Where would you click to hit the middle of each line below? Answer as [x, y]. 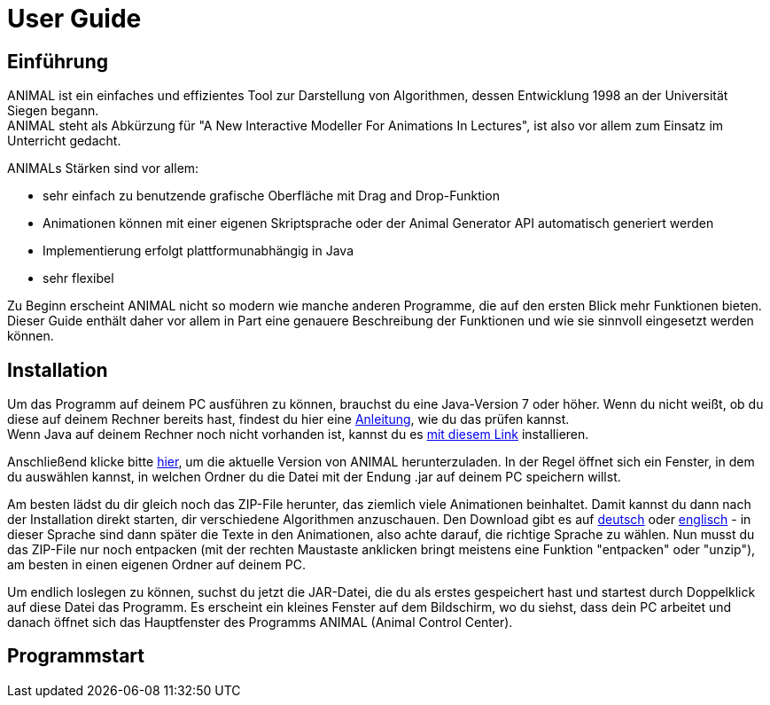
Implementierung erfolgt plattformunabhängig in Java [198, 251]
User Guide [74, 19]
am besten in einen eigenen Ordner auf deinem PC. [156, 565]
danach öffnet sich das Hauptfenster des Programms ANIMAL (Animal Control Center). [260, 623]
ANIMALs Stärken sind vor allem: [103, 168]
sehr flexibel [78, 278]
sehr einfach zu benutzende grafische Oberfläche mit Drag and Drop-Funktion [271, 196]
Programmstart [76, 656]
